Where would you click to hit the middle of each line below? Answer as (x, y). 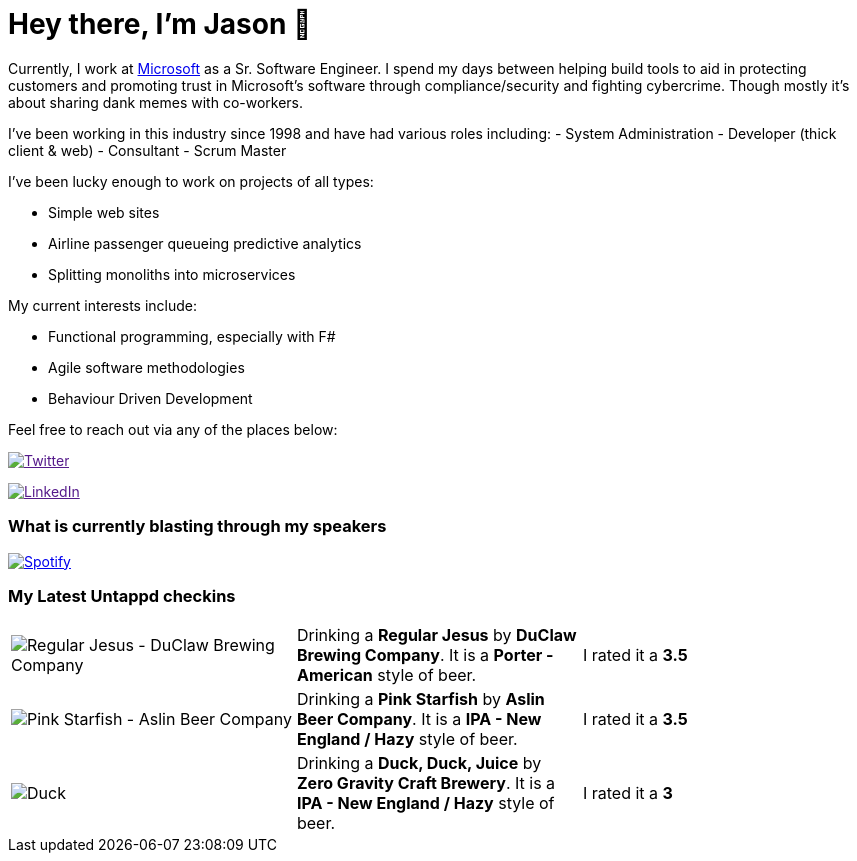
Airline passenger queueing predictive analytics (205, 243)
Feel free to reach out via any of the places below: (173, 429)
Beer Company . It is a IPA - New (419, 719)
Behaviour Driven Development (150, 398)
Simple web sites (104, 212)
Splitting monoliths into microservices (172, 274)
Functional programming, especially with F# (192, 336)
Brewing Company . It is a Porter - (425, 655)
